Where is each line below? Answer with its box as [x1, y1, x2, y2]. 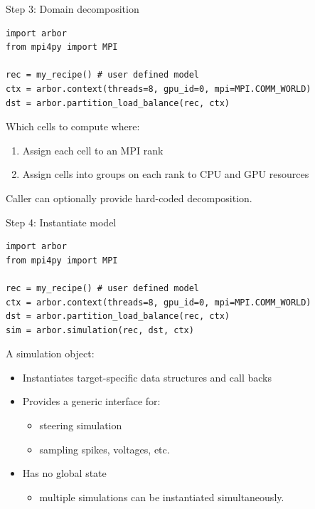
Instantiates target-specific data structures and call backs [22, 369, 272, 384]
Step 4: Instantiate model [6, 214, 117, 229]
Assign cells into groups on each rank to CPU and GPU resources [22, 167, 309, 182]
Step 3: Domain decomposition [6, 1, 139, 16]
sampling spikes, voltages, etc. [39, 441, 170, 456]
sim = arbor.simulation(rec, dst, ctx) [6, 325, 194, 335]
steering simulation [39, 418, 122, 433]
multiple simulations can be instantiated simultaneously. [39, 489, 284, 504]
